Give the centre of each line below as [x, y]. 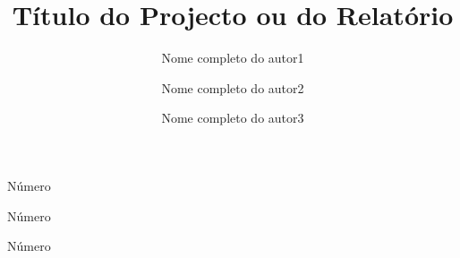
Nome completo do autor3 [233, 118]
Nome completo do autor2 [233, 87]
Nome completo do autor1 [233, 58]
